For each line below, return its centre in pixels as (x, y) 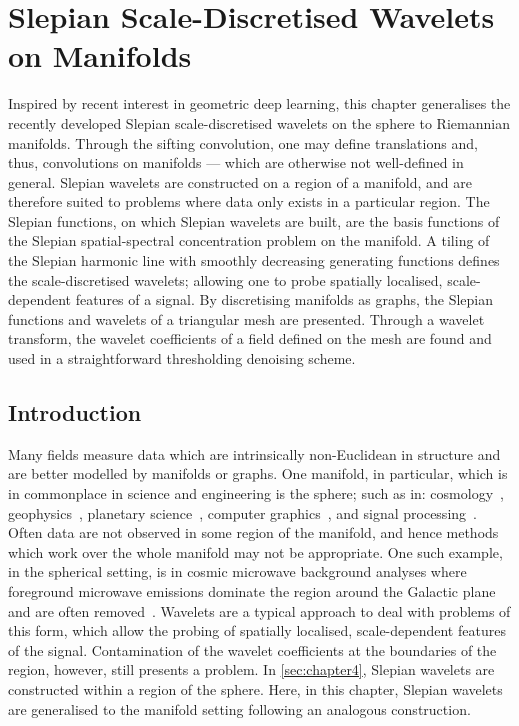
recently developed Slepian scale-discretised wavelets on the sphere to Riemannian (259, 122)
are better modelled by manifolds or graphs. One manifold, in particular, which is (258, 473)
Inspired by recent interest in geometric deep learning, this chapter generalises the (259, 103)
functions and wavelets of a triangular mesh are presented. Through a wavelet (246, 318)
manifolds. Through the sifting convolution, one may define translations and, (243, 142)
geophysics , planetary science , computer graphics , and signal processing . (242, 512)
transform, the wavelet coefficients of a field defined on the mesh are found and (250, 338)
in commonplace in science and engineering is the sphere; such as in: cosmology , (256, 493)
